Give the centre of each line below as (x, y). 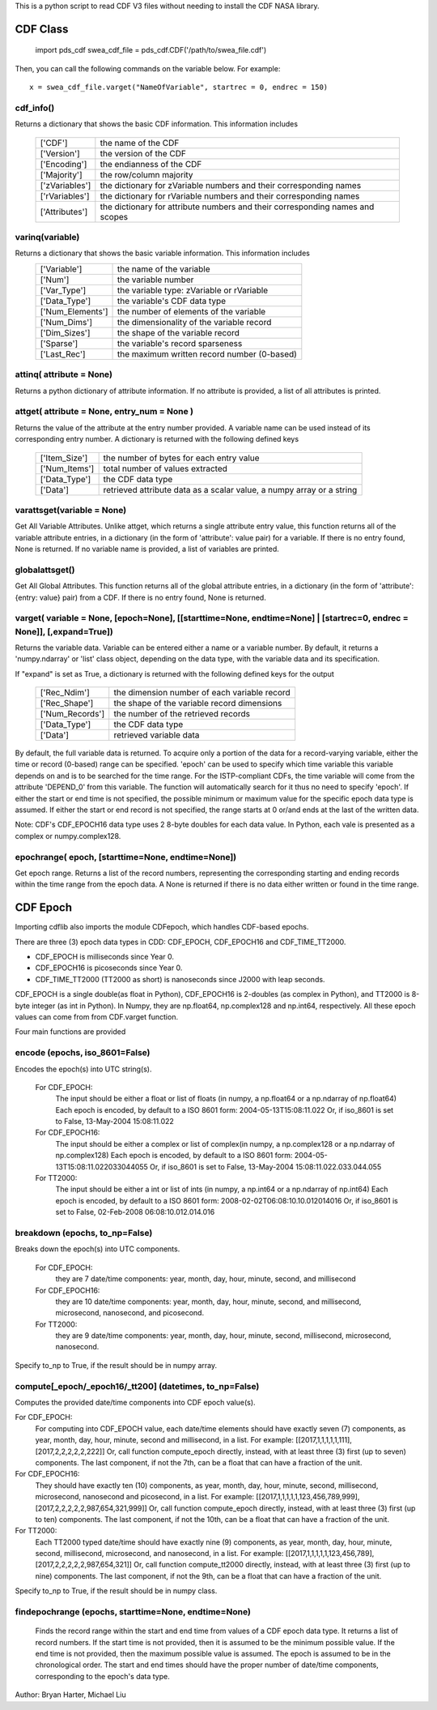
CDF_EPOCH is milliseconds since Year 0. (104, 957)
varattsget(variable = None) (71, 510)
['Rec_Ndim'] (65, 693)
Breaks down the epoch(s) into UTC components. (98, 1249)
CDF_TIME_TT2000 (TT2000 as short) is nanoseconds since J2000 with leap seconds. (180, 979)
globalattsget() (45, 570)
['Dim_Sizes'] (65, 332)
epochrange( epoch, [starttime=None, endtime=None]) (126, 857)
